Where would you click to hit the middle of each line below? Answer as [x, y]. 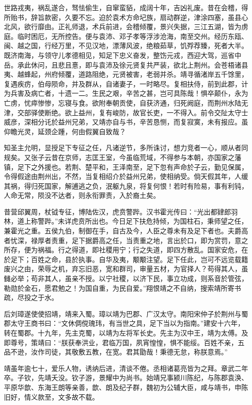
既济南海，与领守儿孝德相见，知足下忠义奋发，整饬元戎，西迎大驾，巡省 [119, 55]
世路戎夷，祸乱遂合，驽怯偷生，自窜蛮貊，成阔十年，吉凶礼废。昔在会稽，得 [126, 7]
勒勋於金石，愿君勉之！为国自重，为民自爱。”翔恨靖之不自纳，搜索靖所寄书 [123, 288]
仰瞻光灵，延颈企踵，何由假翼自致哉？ [65, 131]
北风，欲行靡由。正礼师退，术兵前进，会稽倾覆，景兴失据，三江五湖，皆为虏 [126, 26]
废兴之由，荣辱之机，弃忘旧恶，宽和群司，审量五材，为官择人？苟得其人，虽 [126, 269]
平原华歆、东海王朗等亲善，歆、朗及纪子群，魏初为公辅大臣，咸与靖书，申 [123, 387]
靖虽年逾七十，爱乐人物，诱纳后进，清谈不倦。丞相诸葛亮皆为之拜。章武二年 [126, 368]
